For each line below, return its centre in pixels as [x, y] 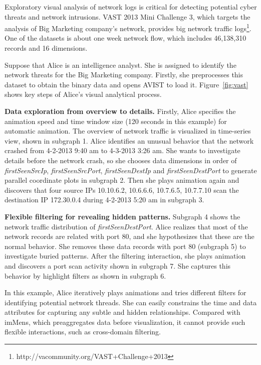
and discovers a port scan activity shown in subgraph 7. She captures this [118, 265]
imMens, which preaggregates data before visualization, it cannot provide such [125, 322]
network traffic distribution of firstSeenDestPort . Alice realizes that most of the [126, 226]
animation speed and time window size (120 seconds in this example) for [116, 121]
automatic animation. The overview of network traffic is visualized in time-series [128, 131]
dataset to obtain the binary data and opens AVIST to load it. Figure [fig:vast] [126, 84]
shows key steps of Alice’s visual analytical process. [83, 94]
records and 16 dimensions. [46, 48]
